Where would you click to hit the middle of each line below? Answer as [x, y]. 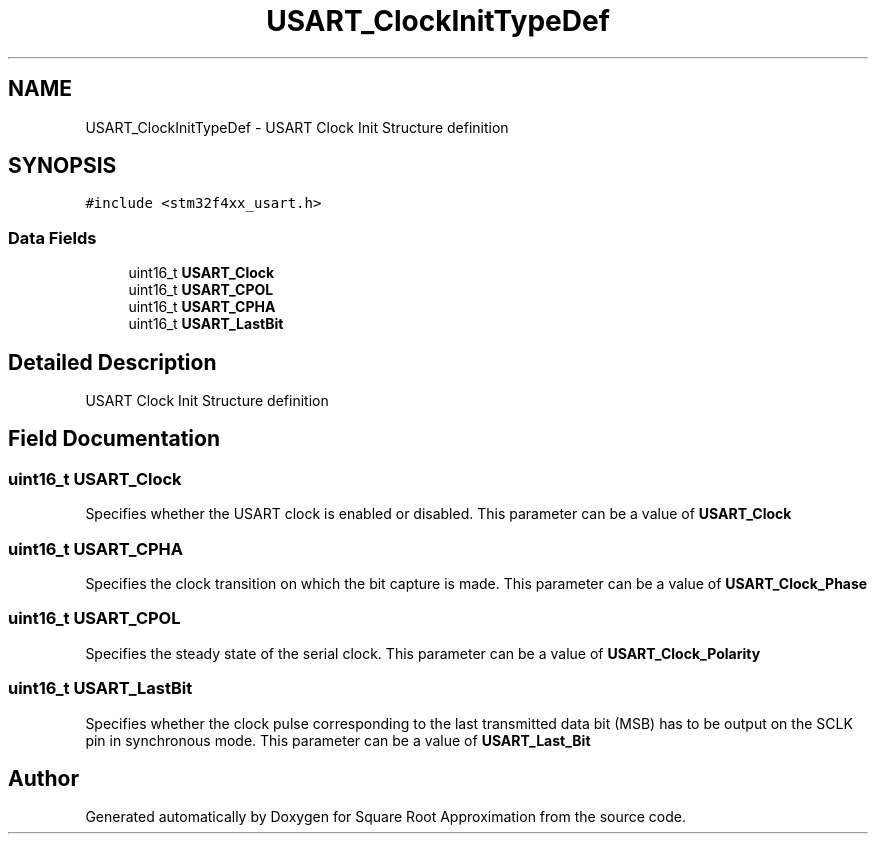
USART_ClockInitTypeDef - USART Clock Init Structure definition [297, 127]
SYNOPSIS [62, 166]
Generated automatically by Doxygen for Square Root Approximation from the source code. [385, 817]
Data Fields [52, 237]
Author [43, 778]
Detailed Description [112, 362]
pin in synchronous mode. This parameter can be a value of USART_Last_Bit [338, 740]
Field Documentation [114, 439]
